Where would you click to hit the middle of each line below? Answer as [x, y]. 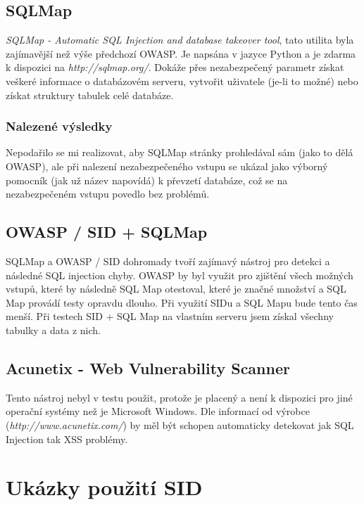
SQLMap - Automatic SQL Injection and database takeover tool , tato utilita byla [180, 40]
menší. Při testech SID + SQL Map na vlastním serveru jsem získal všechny [170, 316]
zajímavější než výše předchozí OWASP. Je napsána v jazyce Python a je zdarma [181, 53]
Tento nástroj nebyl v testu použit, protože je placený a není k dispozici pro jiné [179, 397]
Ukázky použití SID [104, 487]
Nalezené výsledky [59, 126]
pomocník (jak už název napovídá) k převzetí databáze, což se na [147, 180]
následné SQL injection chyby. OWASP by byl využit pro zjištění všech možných [180, 275]
